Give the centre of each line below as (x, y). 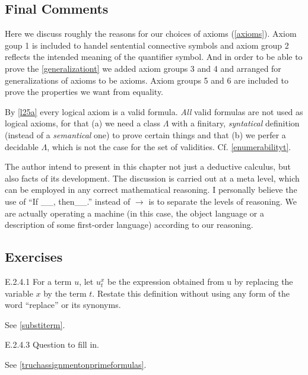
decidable (22, 146)
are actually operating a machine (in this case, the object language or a (134, 213)
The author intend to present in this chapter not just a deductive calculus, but (148, 166)
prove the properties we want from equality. (84, 92)
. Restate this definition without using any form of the (191, 293)
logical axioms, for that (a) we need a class (82, 123)
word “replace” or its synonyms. (63, 305)
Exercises (34, 257)
